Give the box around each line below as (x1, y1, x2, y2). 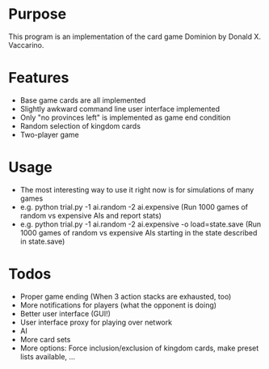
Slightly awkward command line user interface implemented (19, 104, 221, 113)
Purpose (8, 5, 67, 23)
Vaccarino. (8, 40, 44, 49)
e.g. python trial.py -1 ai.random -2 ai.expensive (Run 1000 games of (19, 201, 249, 211)
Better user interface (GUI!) (19, 308, 111, 318)
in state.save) (19, 236, 65, 246)
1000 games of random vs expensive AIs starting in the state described (19, 227, 258, 237)
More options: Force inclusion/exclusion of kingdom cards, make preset (19, 343, 259, 353)
